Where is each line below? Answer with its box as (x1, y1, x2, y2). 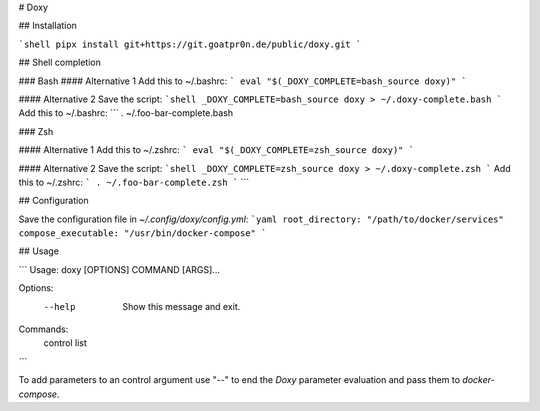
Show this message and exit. (122, 300, 241, 312)
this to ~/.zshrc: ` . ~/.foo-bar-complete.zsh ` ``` (18, 176, 250, 188)
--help (43, 301, 76, 312)
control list (43, 337, 87, 349)
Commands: (18, 323, 69, 335)
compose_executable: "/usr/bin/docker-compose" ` (18, 228, 267, 239)
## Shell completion (18, 56, 102, 69)
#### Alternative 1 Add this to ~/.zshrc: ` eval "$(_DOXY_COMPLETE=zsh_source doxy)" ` (18, 144, 415, 156)
